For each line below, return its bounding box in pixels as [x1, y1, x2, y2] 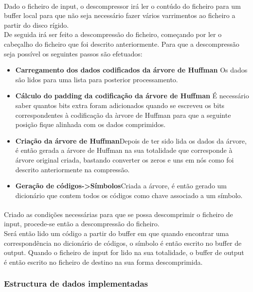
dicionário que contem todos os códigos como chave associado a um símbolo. [15, 190, 243, 200]
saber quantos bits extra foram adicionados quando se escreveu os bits [15, 100, 225, 110]
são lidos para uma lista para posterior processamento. [15, 74, 178, 84]
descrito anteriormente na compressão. [15, 164, 130, 174]
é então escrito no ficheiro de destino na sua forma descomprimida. [4, 256, 203, 267]
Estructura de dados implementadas [4, 277, 148, 290]
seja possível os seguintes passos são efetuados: [4, 48, 143, 58]
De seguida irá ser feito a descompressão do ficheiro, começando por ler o [4, 29, 222, 39]
